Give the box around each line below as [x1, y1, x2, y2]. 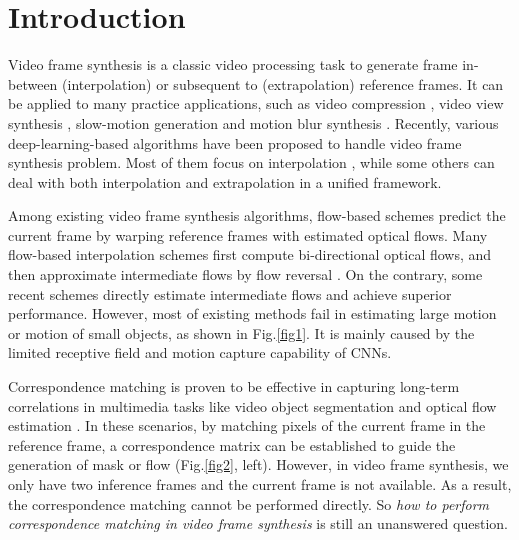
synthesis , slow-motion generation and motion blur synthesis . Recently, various [8, 112, 499, 133]
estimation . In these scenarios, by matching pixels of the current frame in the [8, 415, 486, 436]
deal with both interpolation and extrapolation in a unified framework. [8, 171, 442, 192]
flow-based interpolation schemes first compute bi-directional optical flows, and [8, 244, 492, 265]
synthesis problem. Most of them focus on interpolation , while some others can [8, 152, 495, 173]
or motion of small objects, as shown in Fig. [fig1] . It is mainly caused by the [8, 322, 475, 343]
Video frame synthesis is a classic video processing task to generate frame [8, 54, 458, 75]
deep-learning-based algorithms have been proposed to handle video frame [8, 132, 462, 153]
